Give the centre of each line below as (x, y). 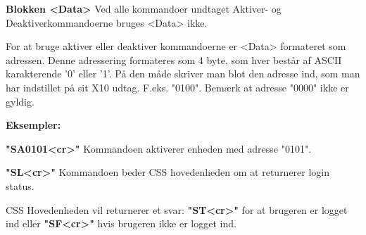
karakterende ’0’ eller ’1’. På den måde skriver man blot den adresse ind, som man (183, 74)
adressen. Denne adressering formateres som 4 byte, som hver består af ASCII (174, 59)
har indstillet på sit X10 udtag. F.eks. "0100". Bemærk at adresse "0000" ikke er (177, 87)
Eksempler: (33, 125)
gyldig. (20, 101)
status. (20, 185)
